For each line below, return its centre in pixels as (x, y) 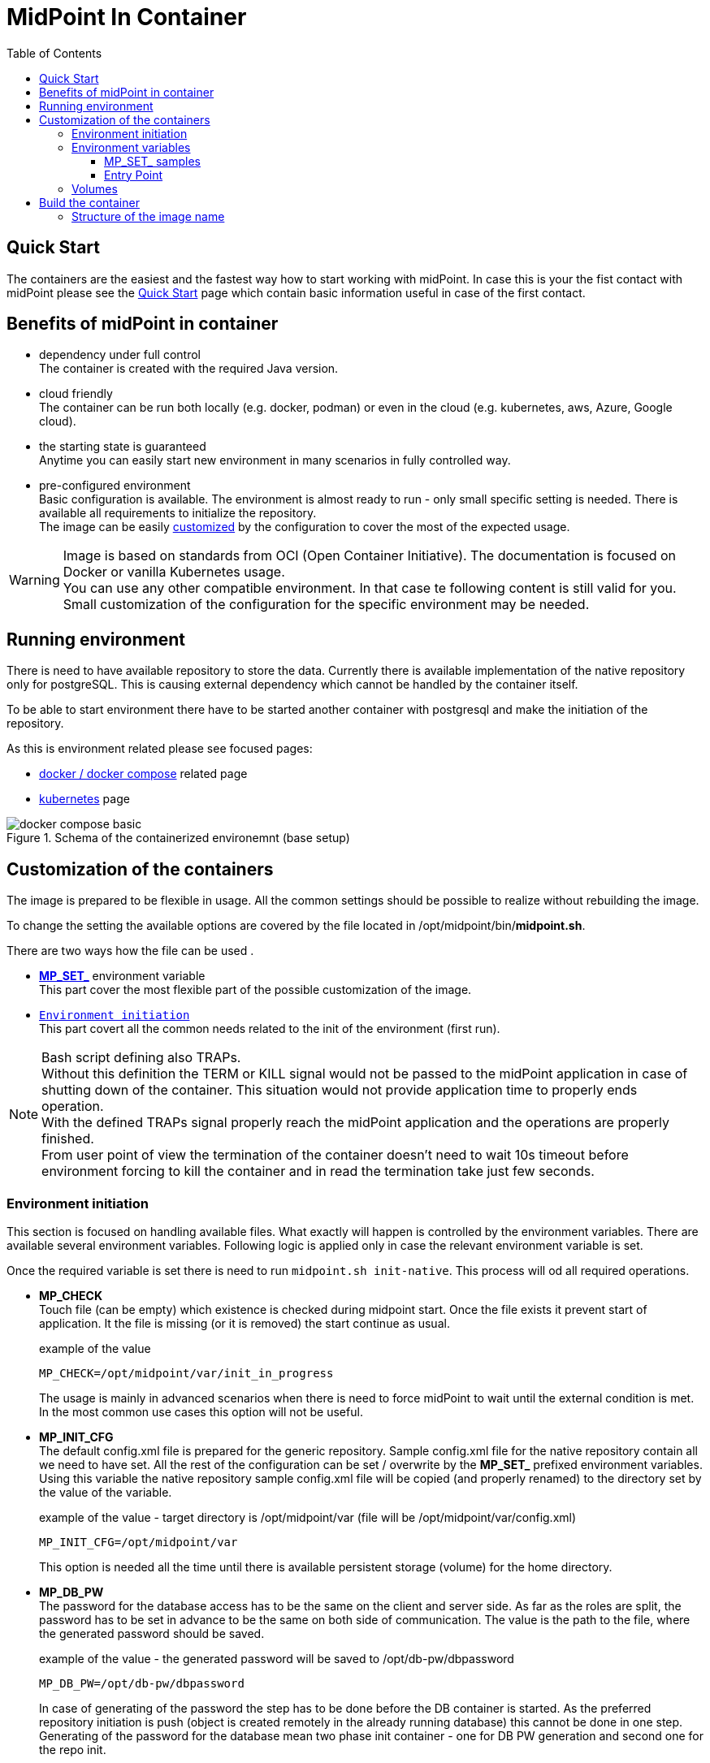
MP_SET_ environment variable (122, 976)
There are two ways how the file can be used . (130, 951)
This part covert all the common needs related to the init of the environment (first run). (270, 1029)
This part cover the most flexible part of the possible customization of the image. (255, 990)
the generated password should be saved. (152, 1633)
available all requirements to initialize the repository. (178, 513)
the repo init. (73, 1749)
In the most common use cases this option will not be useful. (201, 1411)
